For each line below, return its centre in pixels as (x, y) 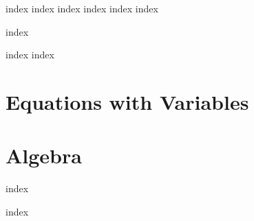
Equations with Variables (127, 101)
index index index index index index (82, 8)
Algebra (44, 155)
